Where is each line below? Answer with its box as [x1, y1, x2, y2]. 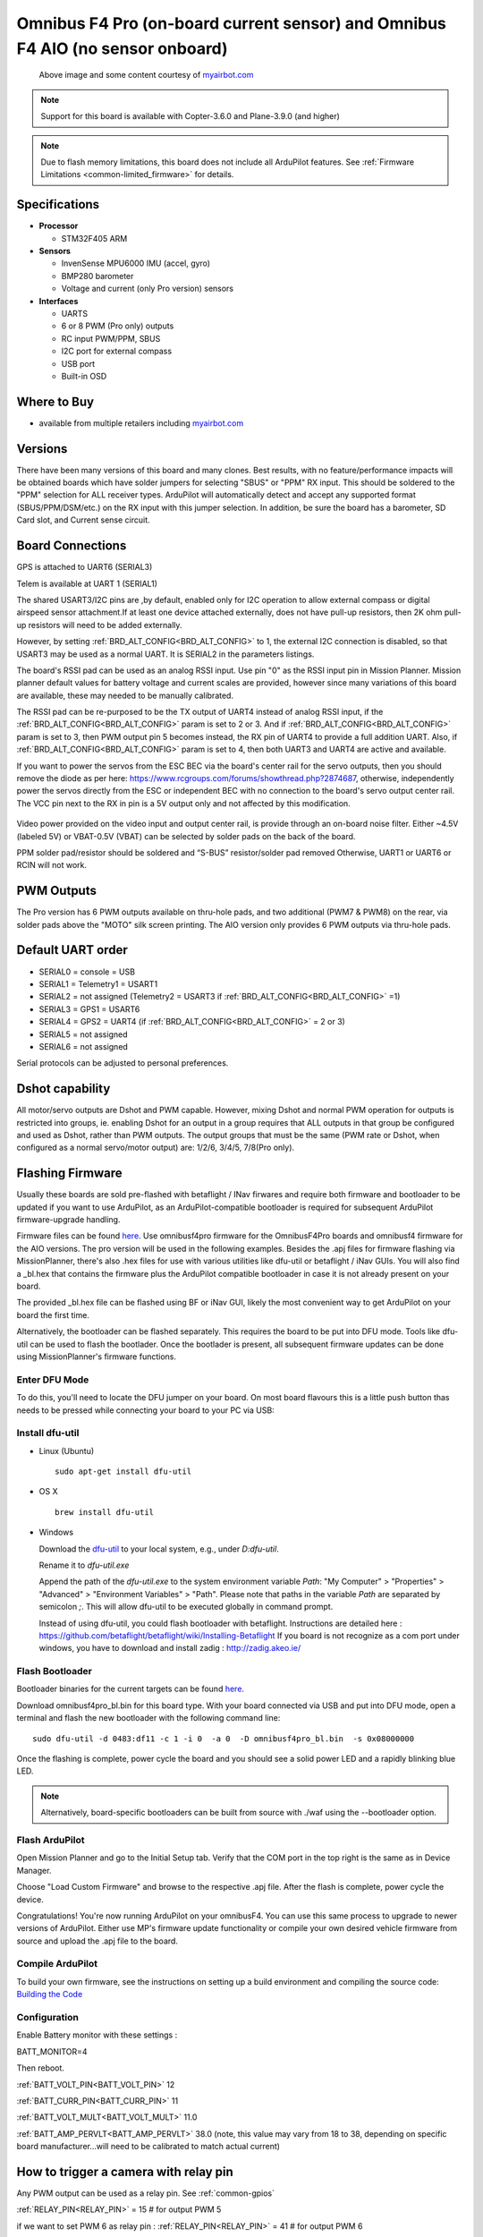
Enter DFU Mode [16, 1374, 89, 1386]
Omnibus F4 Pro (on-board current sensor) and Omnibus [16, 13, 447, 33]
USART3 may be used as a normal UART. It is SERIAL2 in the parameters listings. [16, 649, 315, 659]
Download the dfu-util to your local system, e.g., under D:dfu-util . [38, 1544, 279, 1554]
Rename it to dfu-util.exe [38, 1560, 130, 1570]
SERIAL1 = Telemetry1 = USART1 [38, 978, 158, 989]
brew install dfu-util [55, 1507, 155, 1517]
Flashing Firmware [16, 1166, 123, 1181]
